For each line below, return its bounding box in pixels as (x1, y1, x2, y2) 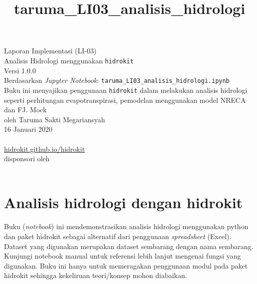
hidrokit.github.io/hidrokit (4, 143, 85, 154)
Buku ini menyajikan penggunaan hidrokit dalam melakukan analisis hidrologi (4, 84, 248, 95)
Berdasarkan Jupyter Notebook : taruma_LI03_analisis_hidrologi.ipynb (4, 75, 230, 85)
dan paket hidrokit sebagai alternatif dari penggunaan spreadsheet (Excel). (4, 231, 232, 241)
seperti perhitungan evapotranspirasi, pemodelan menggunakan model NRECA (4, 94, 246, 105)
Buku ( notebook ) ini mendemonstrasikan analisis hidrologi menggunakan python (4, 221, 249, 232)
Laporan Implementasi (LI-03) (4, 45, 97, 56)
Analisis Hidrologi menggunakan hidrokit (4, 55, 134, 65)
